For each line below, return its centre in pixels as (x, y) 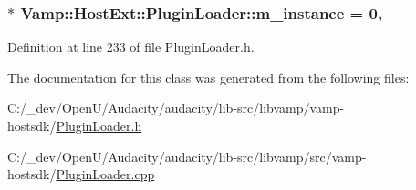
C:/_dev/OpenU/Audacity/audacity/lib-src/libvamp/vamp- (176, 108)
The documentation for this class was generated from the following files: (208, 77)
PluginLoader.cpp (105, 174)
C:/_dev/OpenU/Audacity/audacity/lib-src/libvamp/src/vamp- (187, 156)
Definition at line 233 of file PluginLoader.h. (131, 47)
